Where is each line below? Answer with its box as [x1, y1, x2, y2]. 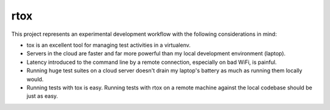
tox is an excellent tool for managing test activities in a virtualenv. [26, 41, 191, 49]
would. [26, 75, 44, 83]
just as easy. [26, 92, 58, 100]
